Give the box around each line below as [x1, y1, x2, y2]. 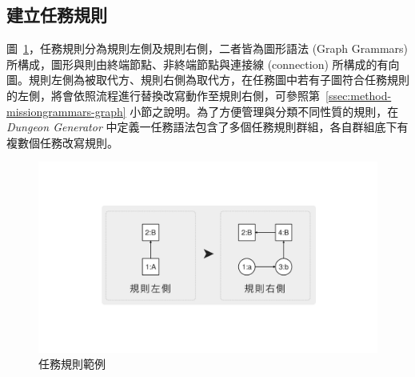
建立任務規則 [6, 2, 107, 27]
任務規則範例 [38, 355, 106, 372]
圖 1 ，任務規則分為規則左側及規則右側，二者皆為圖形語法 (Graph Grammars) [6, 40, 409, 57]
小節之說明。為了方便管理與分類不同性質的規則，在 [130, 102, 399, 119]
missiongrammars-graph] [6, 102, 126, 119]
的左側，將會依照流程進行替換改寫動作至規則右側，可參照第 [6, 86, 320, 103]
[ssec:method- [325, 86, 392, 103]
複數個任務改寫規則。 [6, 134, 118, 150]
